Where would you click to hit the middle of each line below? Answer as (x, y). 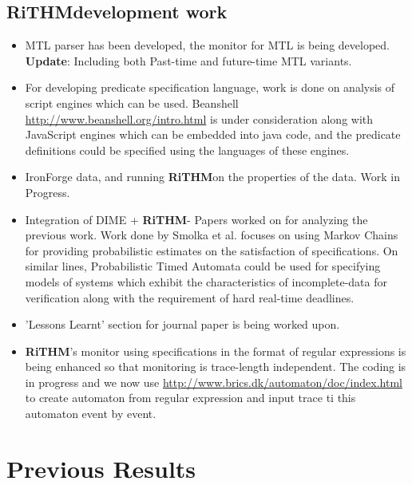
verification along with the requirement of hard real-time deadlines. (190, 297)
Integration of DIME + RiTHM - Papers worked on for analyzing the (196, 219)
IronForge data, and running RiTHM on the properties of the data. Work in (213, 177)
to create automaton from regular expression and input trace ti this (190, 398)
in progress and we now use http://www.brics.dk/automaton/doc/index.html (214, 382)
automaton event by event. (91, 414)
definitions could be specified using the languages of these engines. (187, 150)
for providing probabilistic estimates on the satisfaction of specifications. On (212, 250)
